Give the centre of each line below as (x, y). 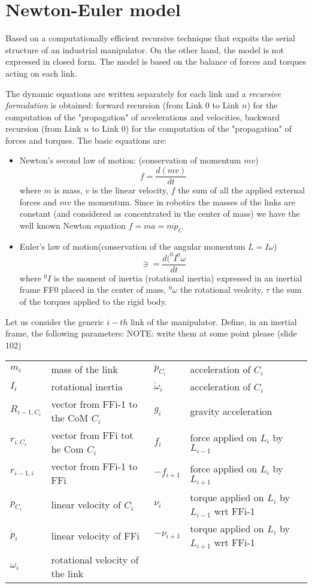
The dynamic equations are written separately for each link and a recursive (143, 93)
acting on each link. (41, 73)
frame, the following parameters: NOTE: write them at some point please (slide (151, 333)
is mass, (68, 190)
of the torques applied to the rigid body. (93, 301)
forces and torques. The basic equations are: (86, 140)
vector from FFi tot (92, 435)
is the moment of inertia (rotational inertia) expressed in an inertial (178, 278)
